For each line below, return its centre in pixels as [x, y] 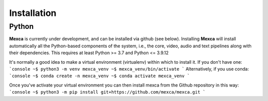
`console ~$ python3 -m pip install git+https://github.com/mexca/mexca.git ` [107, 92]
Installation [33, 13]
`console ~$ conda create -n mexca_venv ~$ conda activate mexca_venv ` [100, 76]
